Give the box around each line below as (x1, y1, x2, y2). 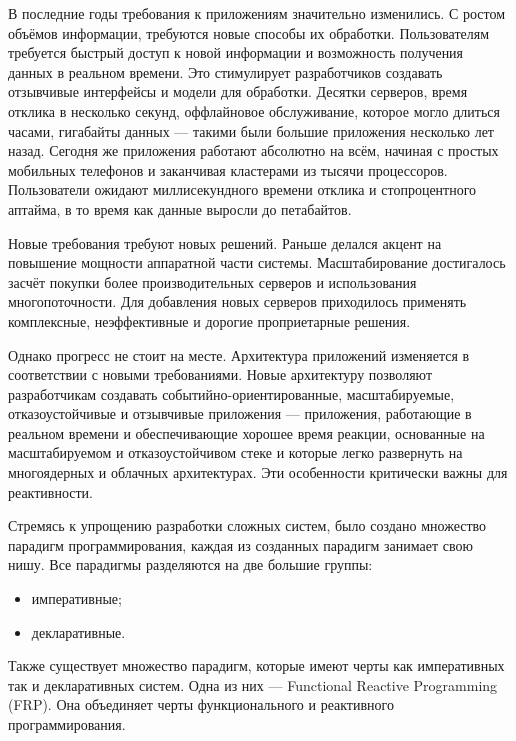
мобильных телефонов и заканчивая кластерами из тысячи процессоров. (8, 159, 448, 180)
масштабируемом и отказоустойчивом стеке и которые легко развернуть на (8, 442, 463, 463)
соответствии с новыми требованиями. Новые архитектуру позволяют (8, 364, 433, 385)
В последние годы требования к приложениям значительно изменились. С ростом (8, 3, 505, 23)
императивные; (31, 588, 122, 609)
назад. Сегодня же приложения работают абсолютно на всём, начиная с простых (8, 140, 499, 161)
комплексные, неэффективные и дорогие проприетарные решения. (8, 310, 411, 331)
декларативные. (31, 621, 126, 642)
